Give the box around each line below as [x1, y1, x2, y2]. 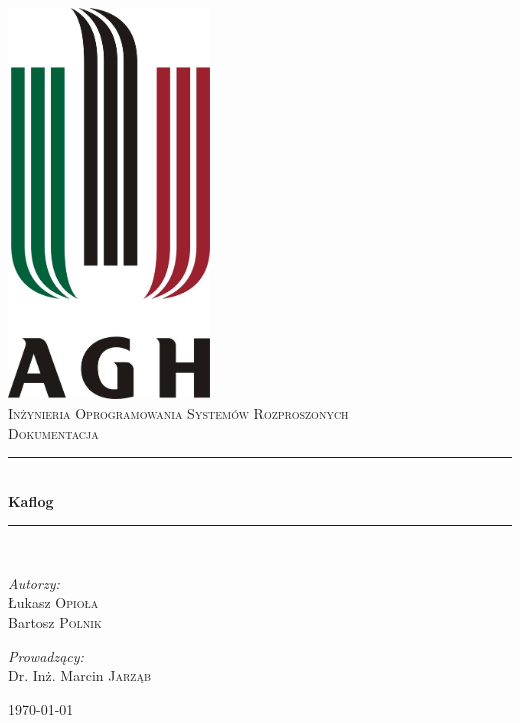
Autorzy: [8, 572, 60, 593]
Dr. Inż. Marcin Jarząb [8, 665, 151, 686]
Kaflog [8, 490, 54, 511]
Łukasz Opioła [8, 592, 99, 613]
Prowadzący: [8, 645, 84, 666]
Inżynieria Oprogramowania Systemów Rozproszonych [8, 402, 349, 423]
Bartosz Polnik [8, 612, 102, 633]
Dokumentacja [8, 422, 99, 443]
